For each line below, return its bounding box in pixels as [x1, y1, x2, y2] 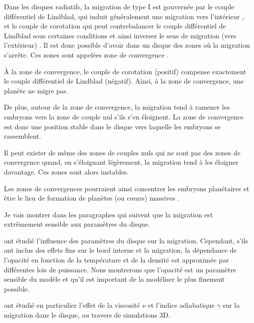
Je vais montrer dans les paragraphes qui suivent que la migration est [4, 209, 213, 219]
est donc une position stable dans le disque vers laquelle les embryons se [4, 121, 221, 131]
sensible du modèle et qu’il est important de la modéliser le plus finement [4, 274, 225, 284]
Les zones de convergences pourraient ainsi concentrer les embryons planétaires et [4, 183, 250, 193]
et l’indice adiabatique [147, 300, 215, 310]
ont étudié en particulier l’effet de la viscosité [4, 300, 140, 310]
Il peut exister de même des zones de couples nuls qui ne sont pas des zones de [4, 147, 241, 157]
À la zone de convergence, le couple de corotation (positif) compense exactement [4, 66, 247, 76]
